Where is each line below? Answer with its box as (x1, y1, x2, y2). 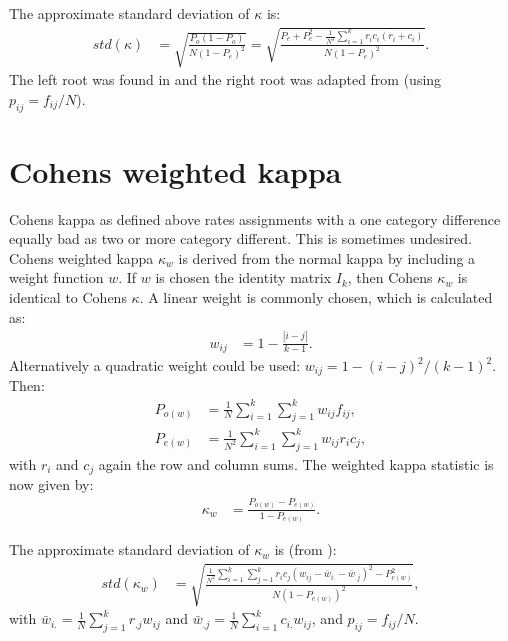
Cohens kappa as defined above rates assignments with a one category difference (9, 208, 501, 229)
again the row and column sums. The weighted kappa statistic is (98, 453, 494, 474)
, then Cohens (347, 267, 433, 288)
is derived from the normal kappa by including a (178, 247, 476, 268)
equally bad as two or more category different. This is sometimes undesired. (9, 228, 472, 249)
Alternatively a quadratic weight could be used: (9, 355, 301, 375)
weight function (9, 267, 104, 288)
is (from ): (274, 539, 337, 560)
